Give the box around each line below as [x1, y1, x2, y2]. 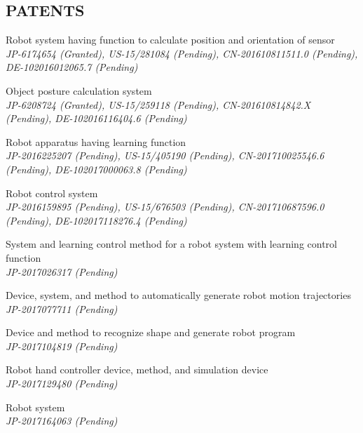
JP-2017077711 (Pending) [6, 301, 118, 316]
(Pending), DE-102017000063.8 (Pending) [6, 161, 187, 176]
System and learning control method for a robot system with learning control [6, 237, 337, 251]
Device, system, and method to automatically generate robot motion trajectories [6, 288, 351, 302]
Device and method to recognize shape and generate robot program [6, 325, 296, 340]
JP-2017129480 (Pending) [6, 376, 118, 391]
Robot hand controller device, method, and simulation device [6, 362, 268, 377]
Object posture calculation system [6, 83, 152, 98]
